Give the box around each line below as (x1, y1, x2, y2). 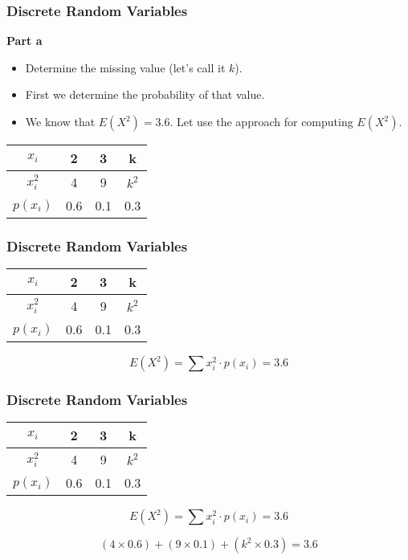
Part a (6, 32, 43, 49)
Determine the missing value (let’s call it (25, 59, 226, 76)
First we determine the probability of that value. (25, 86, 265, 103)
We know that (25, 113, 96, 129)
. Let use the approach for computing (169, 113, 353, 129)
